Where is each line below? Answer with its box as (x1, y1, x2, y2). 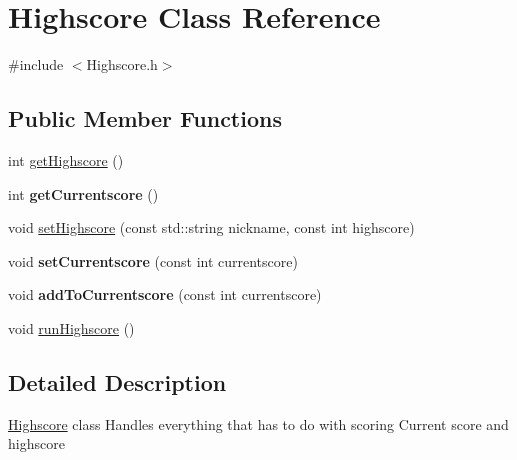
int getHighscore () (8, 149, 124, 170)
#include (8, 54, 64, 75)
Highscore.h (86, 54, 158, 75)
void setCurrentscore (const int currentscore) (8, 250, 298, 271)
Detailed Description (8, 366, 227, 397)
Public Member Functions (8, 103, 282, 134)
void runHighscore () (8, 317, 135, 338)
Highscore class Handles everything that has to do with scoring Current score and (8, 413, 509, 434)
